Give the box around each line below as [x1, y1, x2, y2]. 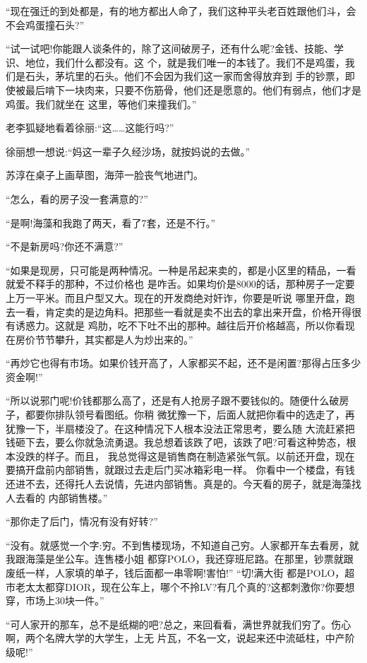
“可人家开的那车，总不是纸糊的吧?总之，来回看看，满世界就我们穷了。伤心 [6, 616, 351, 631]
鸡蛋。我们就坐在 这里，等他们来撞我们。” [6, 96, 197, 111]
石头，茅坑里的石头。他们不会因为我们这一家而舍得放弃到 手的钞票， [25, 69, 345, 83]
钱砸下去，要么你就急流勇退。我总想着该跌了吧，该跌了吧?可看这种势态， [6, 435, 347, 450]
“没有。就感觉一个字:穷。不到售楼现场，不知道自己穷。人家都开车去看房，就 [6, 537, 359, 552]
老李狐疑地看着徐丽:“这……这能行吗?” [6, 120, 174, 135]
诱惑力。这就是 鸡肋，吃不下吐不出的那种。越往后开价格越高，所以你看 [15, 318, 345, 333]
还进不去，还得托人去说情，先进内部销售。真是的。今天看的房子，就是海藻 [6, 476, 351, 491]
